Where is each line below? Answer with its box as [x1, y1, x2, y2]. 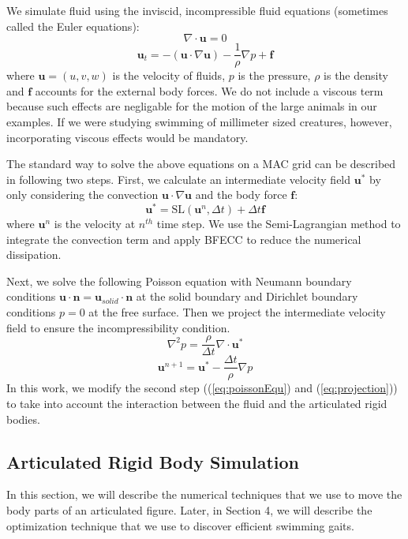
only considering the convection [6, 186, 159, 203]
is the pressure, [238, 67, 311, 84]
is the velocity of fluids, [112, 67, 226, 84]
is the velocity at [54, 215, 136, 232]
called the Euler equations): [6, 17, 140, 34]
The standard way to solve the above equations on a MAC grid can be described [6, 155, 396, 172]
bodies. [6, 410, 40, 427]
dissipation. [6, 246, 62, 263]
